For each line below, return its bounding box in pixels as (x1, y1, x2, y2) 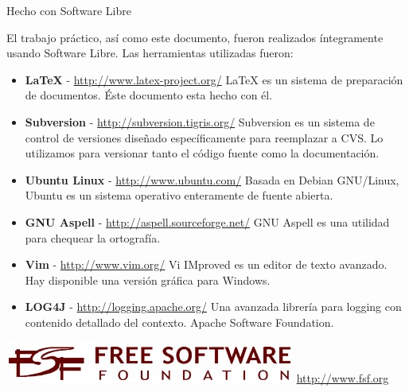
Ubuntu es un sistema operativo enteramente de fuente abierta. (25, 187, 333, 204)
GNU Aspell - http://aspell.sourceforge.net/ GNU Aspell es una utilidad (25, 213, 390, 230)
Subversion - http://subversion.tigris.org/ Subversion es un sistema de (25, 113, 375, 130)
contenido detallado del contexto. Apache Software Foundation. (25, 313, 334, 330)
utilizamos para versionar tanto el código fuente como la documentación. (25, 145, 380, 161)
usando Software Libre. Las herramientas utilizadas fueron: (6, 45, 294, 61)
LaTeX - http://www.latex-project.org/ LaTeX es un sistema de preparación (25, 71, 403, 87)
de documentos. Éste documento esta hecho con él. (25, 87, 273, 103)
